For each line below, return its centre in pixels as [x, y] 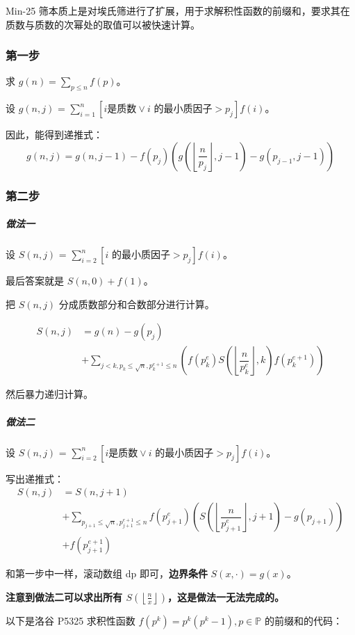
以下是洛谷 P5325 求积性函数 [71, 620]
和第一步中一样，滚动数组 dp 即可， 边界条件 [107, 573]
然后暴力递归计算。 [49, 394]
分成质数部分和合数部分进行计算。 [137, 304]
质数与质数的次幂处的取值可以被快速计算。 [103, 24]
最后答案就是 [35, 281]
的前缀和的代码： [303, 620]
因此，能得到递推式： [54, 135]
